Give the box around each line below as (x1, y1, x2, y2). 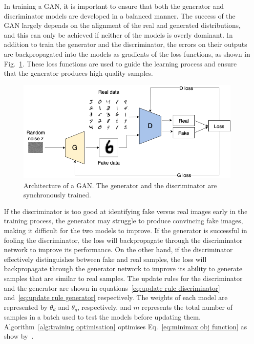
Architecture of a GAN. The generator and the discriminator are (23, 180, 217, 190)
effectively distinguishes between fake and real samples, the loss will (4, 254, 207, 264)
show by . (4, 331, 34, 341)
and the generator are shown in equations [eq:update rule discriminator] (4, 282, 220, 293)
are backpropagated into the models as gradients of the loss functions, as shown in (4, 48, 250, 59)
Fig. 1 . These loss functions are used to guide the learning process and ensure (4, 58, 237, 68)
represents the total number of (142, 301, 233, 312)
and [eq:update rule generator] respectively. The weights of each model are (4, 292, 228, 302)
